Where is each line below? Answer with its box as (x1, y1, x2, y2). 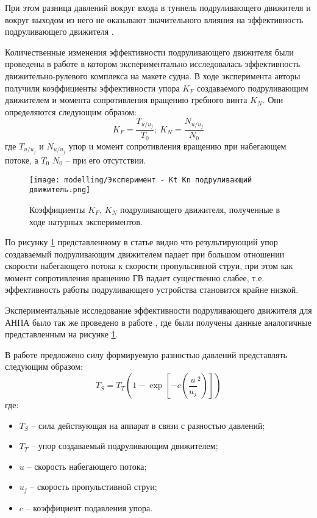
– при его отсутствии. (65, 154, 146, 167)
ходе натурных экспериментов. (29, 215, 143, 228)
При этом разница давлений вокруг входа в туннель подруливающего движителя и (5, 1, 311, 13)
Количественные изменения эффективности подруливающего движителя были (5, 45, 294, 58)
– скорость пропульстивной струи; (30, 480, 157, 493)
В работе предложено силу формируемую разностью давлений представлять (5, 348, 287, 361)
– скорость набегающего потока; (27, 459, 147, 472)
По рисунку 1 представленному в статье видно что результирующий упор (5, 236, 278, 248)
